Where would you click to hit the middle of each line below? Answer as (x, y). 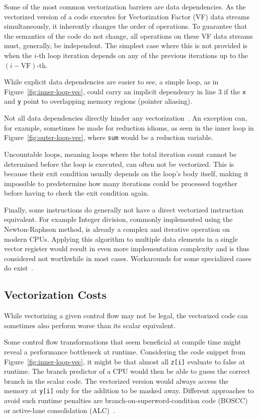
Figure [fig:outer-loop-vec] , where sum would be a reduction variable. (109, 137)
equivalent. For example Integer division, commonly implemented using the (118, 219)
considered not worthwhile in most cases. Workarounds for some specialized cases (128, 258)
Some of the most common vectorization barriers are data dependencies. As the (125, 6)
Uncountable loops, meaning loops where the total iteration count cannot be (120, 154)
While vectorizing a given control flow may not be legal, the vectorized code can (126, 315)
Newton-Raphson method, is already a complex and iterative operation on (117, 229)
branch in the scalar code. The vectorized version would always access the (116, 381)
